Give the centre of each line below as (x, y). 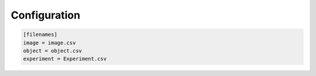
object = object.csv (52, 50)
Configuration (46, 15)
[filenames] (40, 35)
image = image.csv (49, 43)
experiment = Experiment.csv (65, 59)
